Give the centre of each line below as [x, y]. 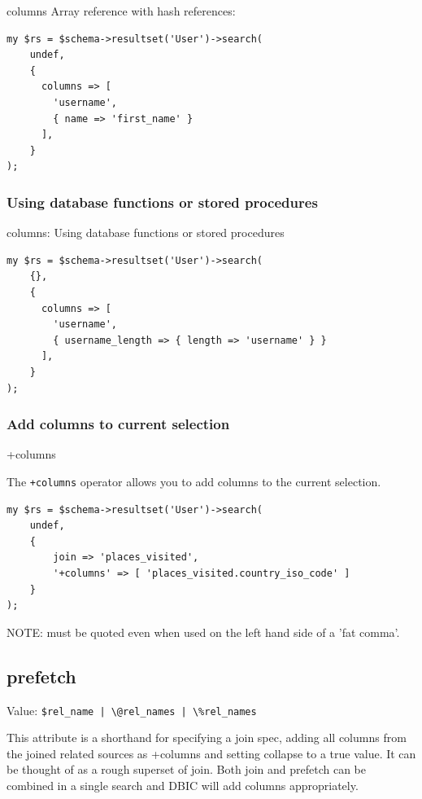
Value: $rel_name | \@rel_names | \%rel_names [132, 710]
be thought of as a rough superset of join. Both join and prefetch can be [186, 769]
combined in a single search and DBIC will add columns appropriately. [183, 785]
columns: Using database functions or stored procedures [146, 233]
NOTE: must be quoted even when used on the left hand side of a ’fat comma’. [203, 632]
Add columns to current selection [118, 424]
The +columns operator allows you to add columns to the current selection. [194, 481]
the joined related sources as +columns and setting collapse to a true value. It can [211, 753]
